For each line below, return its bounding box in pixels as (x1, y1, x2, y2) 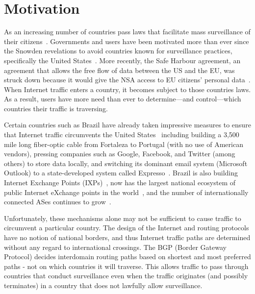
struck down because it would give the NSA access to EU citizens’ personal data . (4, 74, 251, 85)
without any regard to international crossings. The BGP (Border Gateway (4, 242, 227, 252)
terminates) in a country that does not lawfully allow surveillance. (4, 280, 203, 290)
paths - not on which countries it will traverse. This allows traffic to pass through (4, 261, 249, 271)
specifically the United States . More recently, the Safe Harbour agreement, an (4, 55, 241, 65)
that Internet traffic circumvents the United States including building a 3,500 (4, 129, 239, 140)
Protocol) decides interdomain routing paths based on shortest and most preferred (4, 251, 251, 262)
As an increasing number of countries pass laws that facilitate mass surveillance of (4, 26, 251, 37)
